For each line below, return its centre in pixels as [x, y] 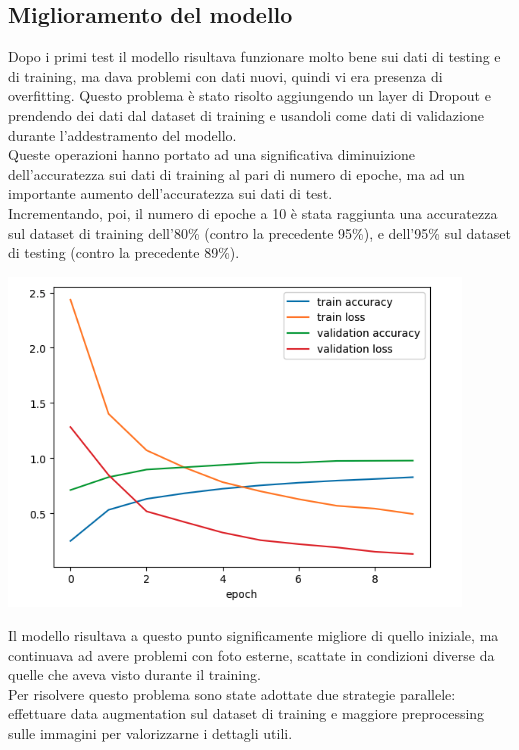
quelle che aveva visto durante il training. [134, 674]
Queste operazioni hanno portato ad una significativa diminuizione [212, 154]
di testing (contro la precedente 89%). [124, 252]
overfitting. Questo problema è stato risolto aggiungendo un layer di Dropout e [249, 95]
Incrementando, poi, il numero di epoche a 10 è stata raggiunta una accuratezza [253, 212]
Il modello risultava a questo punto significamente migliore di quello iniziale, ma [253, 635]
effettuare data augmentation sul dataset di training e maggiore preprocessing [246, 713]
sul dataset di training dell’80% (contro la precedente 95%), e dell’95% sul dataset [259, 232]
